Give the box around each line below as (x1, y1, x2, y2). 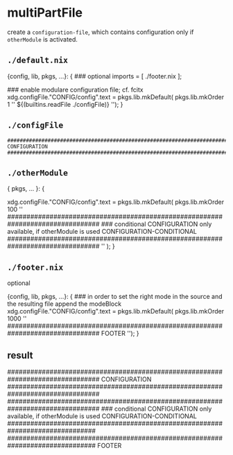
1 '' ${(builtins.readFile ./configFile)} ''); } (7, 100, 123, 108)
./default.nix (7, 55, 68, 65)
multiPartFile (7, 5, 83, 21)
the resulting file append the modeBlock (7, 300, 122, 308)
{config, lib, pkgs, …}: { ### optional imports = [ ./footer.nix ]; (7, 71, 182, 80)
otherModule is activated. (7, 35, 78, 43)
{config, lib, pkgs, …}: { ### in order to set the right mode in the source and (7, 293, 223, 301)
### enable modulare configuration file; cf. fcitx (7, 85, 144, 94)
